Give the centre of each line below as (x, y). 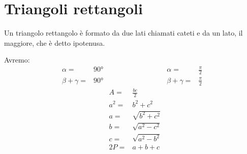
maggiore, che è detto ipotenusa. (55, 42)
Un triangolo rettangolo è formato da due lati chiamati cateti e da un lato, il (123, 33)
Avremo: (17, 60)
